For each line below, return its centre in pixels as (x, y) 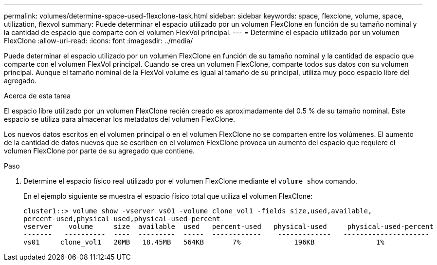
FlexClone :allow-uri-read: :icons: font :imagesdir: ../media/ (99, 41)
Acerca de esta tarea (37, 96)
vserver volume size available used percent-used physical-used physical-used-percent (228, 227)
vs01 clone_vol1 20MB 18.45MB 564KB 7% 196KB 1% (204, 242)
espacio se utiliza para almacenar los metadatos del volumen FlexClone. (120, 119)
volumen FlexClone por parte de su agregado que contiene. (100, 151)
